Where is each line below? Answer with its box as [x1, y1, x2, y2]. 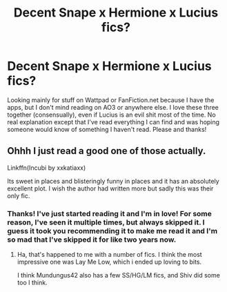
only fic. [7, 191, 30, 199]
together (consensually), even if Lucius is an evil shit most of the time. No [7, 110, 216, 119]
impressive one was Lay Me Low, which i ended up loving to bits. [17, 257, 202, 266]
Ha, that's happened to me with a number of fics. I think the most [17, 251, 202, 259]
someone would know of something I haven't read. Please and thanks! [7, 125, 207, 133]
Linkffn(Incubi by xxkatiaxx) [7, 164, 86, 172]
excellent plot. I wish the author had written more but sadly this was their [7, 184, 214, 193]
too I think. [17, 278, 48, 287]
